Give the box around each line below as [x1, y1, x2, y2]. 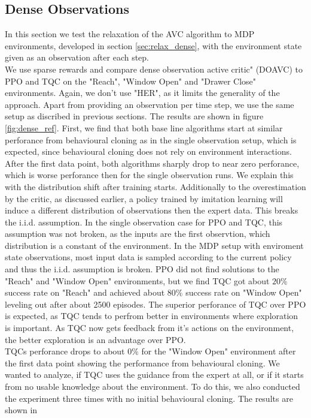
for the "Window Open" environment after [141, 345, 296, 357]
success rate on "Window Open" [185, 286, 302, 299]
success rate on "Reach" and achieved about [5, 286, 165, 299]
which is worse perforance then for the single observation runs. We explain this [5, 169, 294, 181]
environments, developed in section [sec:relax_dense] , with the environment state [5, 39, 302, 52]
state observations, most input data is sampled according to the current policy [5, 251, 292, 263]
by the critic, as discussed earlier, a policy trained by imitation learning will [5, 192, 283, 205]
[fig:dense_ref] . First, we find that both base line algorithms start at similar [5, 121, 283, 134]
